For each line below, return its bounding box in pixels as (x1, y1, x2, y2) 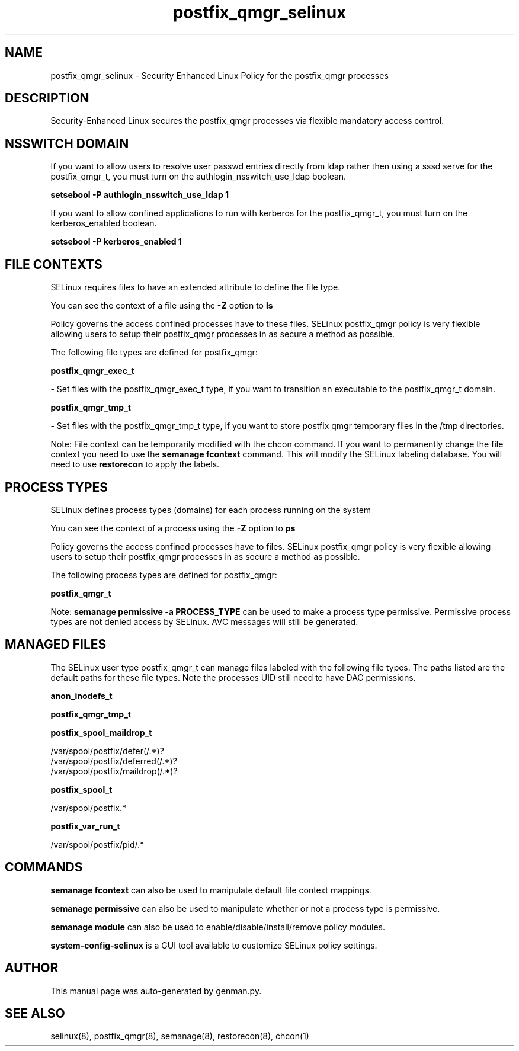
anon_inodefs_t (50, 690, 113, 701)
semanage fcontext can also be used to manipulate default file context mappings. (50, 885, 371, 895)
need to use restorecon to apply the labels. (50, 459, 220, 470)
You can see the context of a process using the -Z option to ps (50, 523, 296, 533)
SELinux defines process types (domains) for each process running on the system (50, 504, 371, 515)
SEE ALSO (5, 1005, 65, 1021)
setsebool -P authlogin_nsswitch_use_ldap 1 (50, 190, 229, 200)
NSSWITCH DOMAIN (5, 136, 129, 151)
